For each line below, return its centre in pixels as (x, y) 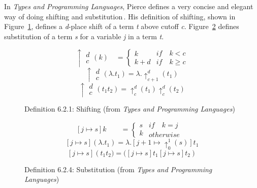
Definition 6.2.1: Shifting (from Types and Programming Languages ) (130, 108)
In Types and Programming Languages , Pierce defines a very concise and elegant (129, 6)
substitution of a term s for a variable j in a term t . (84, 36)
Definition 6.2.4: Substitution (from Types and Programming (118, 169)
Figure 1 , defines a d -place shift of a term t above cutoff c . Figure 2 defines (122, 26)
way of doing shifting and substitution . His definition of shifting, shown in (120, 16)
